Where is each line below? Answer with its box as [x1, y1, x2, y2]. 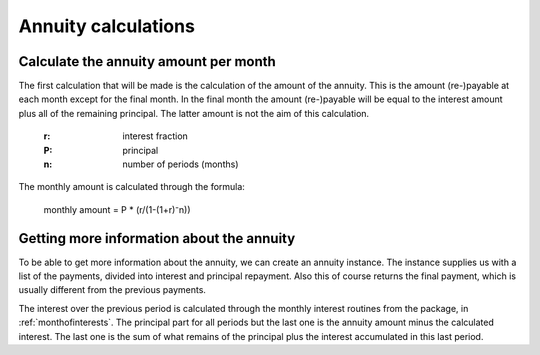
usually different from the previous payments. [18, 284, 207, 296]
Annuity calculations [18, 15, 195, 37]
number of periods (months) [122, 158, 239, 170]
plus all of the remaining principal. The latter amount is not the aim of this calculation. [18, 107, 370, 119]
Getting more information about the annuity [18, 230, 296, 247]
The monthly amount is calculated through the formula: [18, 181, 245, 193]
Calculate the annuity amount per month [18, 53, 277, 70]
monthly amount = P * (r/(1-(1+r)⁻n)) [43, 203, 191, 215]
